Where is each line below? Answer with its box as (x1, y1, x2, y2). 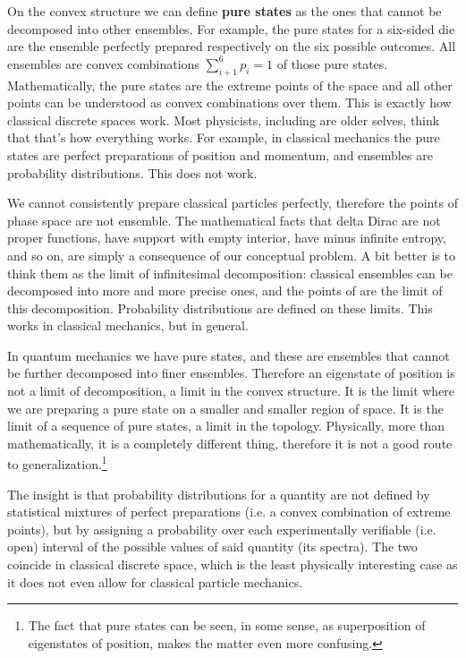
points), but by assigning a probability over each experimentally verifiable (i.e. (7, 519, 436, 538)
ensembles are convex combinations (7, 54, 199, 73)
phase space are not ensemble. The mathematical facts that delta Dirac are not (7, 210, 441, 229)
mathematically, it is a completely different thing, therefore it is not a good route (7, 433, 453, 452)
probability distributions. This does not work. (7, 163, 258, 182)
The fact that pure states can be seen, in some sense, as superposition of (28, 616, 426, 635)
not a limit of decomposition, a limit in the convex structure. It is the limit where (7, 381, 455, 400)
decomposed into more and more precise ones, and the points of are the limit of (7, 281, 443, 300)
